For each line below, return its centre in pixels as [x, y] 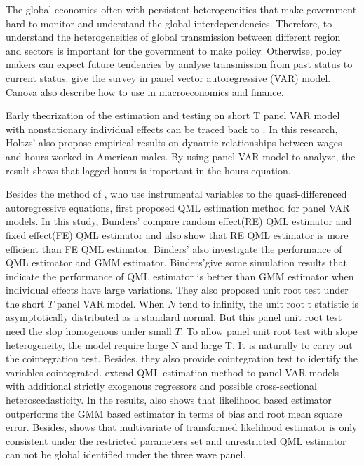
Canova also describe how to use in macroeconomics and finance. [145, 91]
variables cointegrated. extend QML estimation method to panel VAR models [173, 372]
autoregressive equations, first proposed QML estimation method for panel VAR [178, 207]
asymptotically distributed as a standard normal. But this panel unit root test [174, 317]
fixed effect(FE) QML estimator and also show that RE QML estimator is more [177, 234]
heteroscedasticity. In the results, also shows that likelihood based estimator [169, 400]
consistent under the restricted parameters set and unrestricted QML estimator [176, 440]
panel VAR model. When [110, 303]
